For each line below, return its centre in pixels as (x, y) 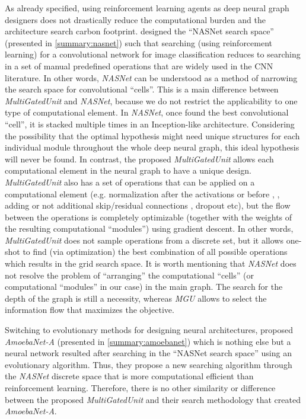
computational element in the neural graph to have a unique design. (128, 170)
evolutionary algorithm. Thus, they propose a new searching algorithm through (149, 364)
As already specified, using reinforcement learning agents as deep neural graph (147, 8)
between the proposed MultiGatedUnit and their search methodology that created (153, 399)
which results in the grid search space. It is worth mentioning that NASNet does (151, 263)
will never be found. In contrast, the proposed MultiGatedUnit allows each (139, 159)
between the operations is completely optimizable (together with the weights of (149, 217)
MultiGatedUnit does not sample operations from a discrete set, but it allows (144, 240)
